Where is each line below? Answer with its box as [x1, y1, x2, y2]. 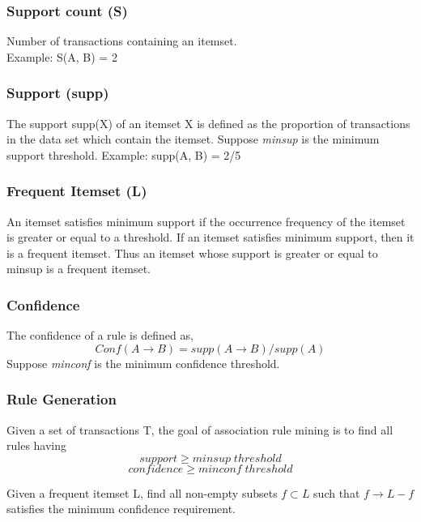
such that [313, 484, 360, 501]
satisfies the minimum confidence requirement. [6, 500, 236, 517]
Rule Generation [6, 389, 117, 409]
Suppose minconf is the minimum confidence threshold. [6, 354, 280, 371]
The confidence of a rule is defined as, [6, 327, 193, 344]
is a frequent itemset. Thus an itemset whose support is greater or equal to [6, 244, 378, 261]
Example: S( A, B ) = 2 [6, 48, 117, 65]
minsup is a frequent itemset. [6, 260, 151, 277]
